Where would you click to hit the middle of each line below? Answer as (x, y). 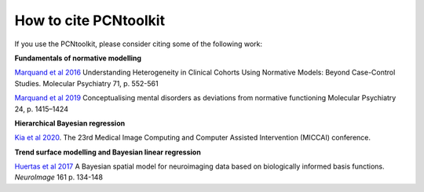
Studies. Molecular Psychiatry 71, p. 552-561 (86, 83)
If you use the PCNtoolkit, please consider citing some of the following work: (139, 44)
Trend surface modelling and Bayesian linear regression (108, 152)
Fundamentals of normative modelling (78, 58)
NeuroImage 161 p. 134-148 (59, 177)
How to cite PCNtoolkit (90, 20)
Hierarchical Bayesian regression (70, 123)
